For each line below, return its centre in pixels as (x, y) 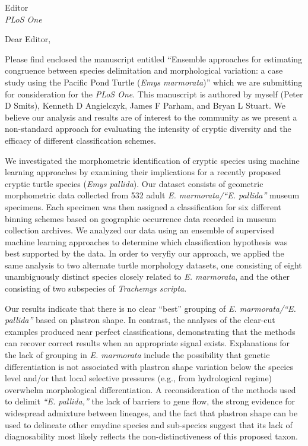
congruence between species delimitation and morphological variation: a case (144, 70)
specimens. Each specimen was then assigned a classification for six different (143, 206)
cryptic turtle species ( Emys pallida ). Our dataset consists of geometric (134, 183)
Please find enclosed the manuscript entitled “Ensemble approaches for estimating (154, 58)
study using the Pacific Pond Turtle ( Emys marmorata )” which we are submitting (154, 82)
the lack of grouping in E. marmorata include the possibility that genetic (137, 355)
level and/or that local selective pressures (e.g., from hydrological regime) (139, 378)
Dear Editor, (28, 39)
